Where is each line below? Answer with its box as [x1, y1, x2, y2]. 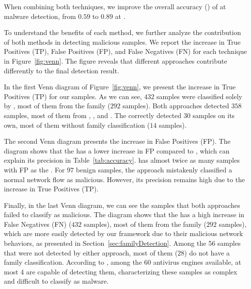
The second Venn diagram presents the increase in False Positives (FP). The [4, 136, 231, 146]
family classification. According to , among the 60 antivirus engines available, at [4, 257, 241, 267]
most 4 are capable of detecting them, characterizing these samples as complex [4, 266, 237, 276]
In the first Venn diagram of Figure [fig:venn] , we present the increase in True [4, 82, 236, 92]
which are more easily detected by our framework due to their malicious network [4, 228, 243, 238]
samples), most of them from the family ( [84, 219, 207, 229]
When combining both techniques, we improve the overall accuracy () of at [4, 1, 226, 11]
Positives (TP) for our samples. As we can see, [4, 91, 142, 101]
